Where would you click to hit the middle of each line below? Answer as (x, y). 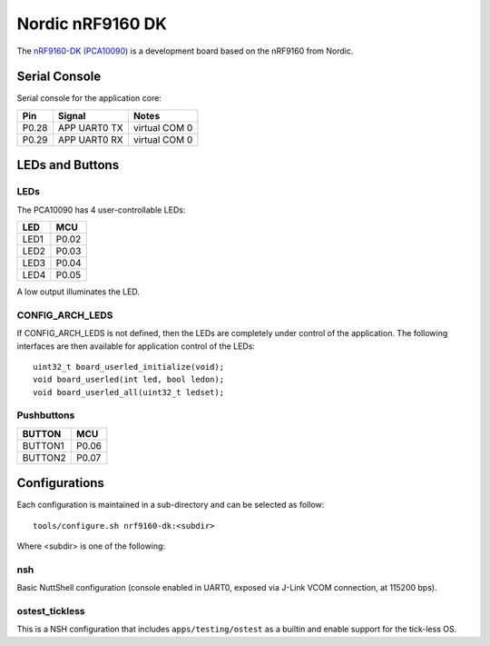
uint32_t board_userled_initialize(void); (129, 367)
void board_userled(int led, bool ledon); (129, 380)
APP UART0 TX (90, 127)
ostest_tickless (51, 611)
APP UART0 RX (90, 139)
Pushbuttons (46, 415)
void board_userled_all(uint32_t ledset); (129, 392)
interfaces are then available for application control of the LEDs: (136, 346)
